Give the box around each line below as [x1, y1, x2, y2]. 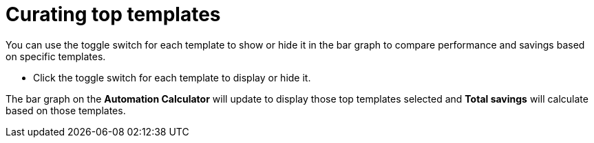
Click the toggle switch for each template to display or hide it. [33, 71, 311, 83]
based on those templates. [6, 104, 126, 116]
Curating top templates [6, 3, 221, 26]
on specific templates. [6, 50, 106, 62]
